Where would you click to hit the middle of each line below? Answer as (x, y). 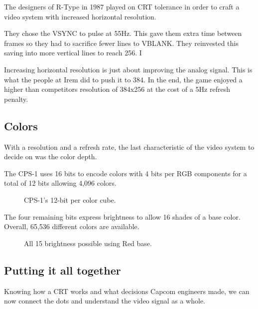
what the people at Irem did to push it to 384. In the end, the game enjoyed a (123, 79)
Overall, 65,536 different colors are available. (72, 226)
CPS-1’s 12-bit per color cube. (70, 199)
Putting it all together (63, 270)
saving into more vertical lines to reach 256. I (73, 53)
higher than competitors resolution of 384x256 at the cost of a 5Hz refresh (117, 89)
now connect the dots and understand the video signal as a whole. (105, 301)
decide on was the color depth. (51, 156)
